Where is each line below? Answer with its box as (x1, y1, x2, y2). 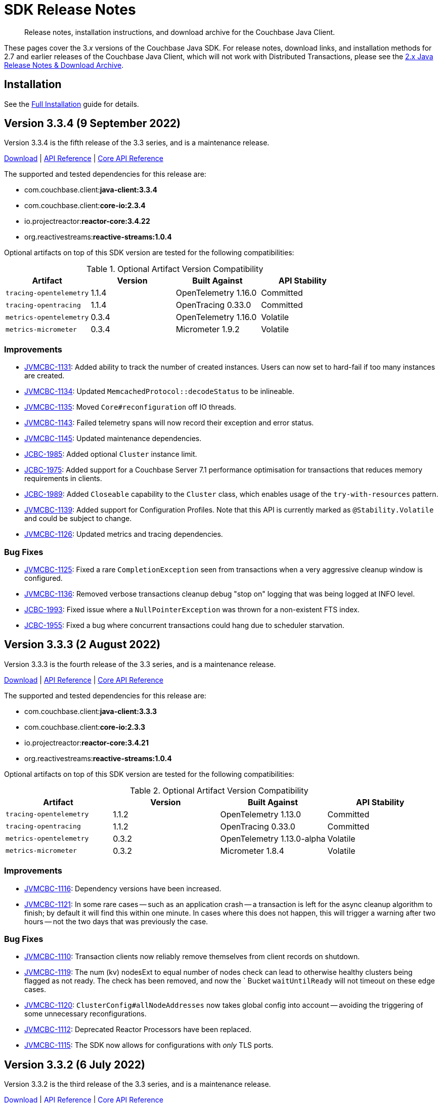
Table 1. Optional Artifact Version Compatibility (86, 264, 263, 274)
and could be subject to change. (24, 514, 132, 523)
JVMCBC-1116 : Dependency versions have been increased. (24, 884, 222, 893)
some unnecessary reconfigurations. (24, 1009, 147, 1018)
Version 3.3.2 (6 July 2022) (4, 1058, 145, 1071)
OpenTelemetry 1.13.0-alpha (220, 833, 326, 844)
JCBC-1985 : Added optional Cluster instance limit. (24, 450, 197, 459)
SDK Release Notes (4, 1, 136, 18)
